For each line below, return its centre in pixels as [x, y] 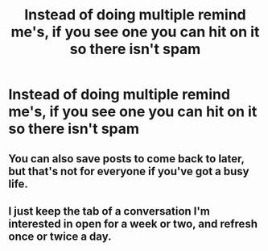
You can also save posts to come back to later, [126, 159]
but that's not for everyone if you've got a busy [129, 171]
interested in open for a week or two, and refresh [133, 224]
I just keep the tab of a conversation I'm [109, 211]
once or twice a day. [60, 236]
